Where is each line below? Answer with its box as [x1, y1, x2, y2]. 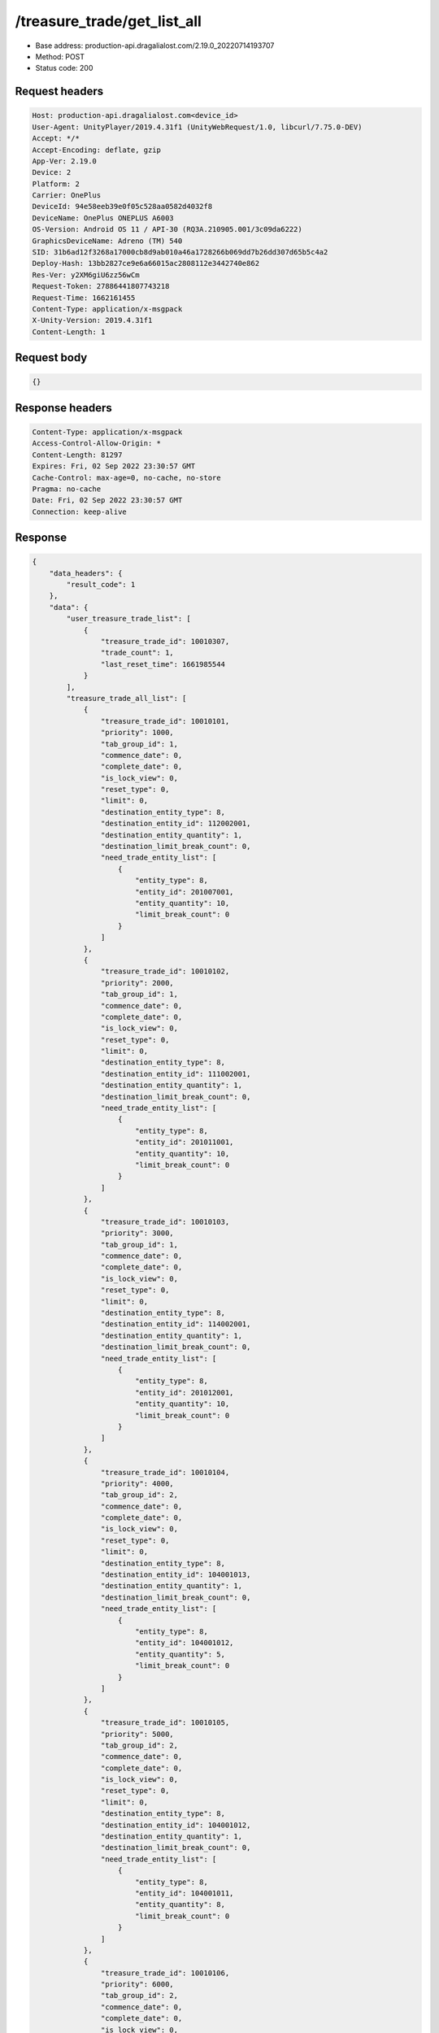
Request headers [15, 85, 104, 98]
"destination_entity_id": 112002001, [100, 819, 251, 829]
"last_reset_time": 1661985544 [100, 660, 225, 668]
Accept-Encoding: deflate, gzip [32, 145, 162, 155]
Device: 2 [32, 168, 72, 177]
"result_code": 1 [66, 580, 136, 590]
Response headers [15, 401, 113, 415]
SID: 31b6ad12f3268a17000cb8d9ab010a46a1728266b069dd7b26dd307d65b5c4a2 [32, 248, 328, 257]
